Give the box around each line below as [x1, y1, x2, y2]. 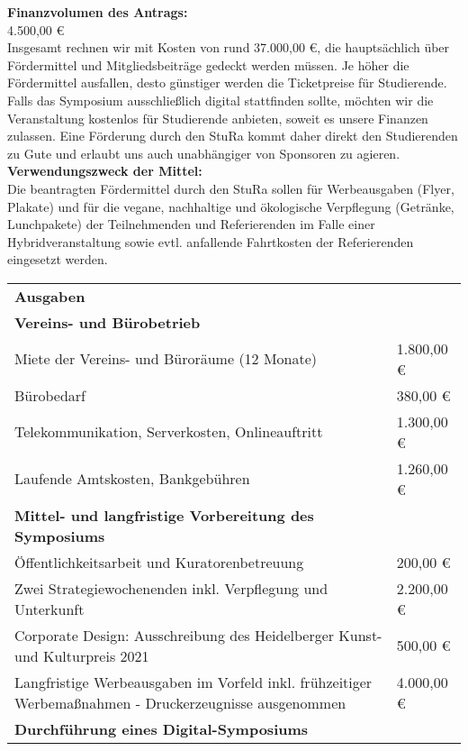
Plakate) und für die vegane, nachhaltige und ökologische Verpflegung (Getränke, [7, 197, 454, 215]
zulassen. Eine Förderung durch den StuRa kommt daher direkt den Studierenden [7, 126, 458, 145]
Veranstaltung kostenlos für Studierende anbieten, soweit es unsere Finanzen [7, 108, 428, 127]
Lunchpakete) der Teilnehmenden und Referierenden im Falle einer [7, 215, 375, 234]
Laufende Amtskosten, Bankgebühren [14, 468, 250, 490]
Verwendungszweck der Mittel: [7, 161, 202, 180]
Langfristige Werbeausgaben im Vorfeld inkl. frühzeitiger [14, 671, 373, 692]
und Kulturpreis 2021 [14, 645, 149, 666]
